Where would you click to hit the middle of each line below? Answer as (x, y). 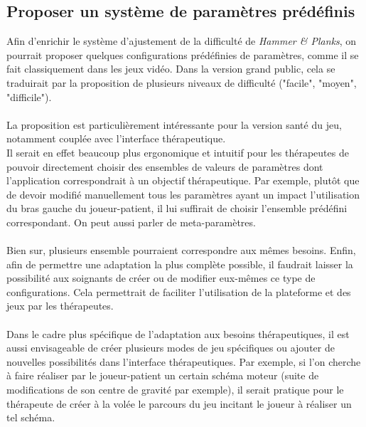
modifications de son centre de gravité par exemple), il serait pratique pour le (175, 390)
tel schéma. (31, 417)
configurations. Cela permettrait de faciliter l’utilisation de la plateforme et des (179, 291)
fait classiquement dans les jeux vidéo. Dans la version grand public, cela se (171, 69)
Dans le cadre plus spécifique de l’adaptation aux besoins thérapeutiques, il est (178, 333)
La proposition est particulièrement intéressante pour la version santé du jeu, (174, 124)
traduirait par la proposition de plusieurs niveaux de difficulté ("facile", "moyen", (182, 82)
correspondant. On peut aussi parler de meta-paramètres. (131, 222)
